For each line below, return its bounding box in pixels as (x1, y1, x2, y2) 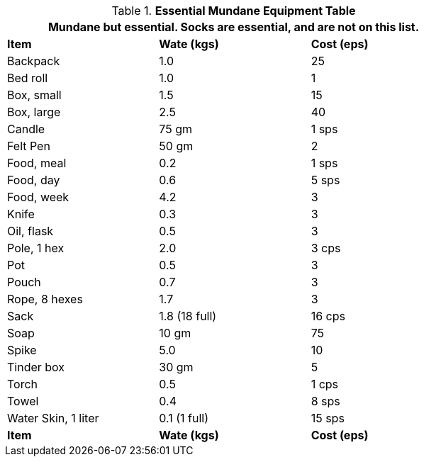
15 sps (311, 411, 345, 425)
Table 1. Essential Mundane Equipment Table (111, 4, 356, 18)
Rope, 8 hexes (7, 292, 83, 306)
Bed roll (7, 71, 48, 85)
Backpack (7, 54, 60, 68)
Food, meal (7, 156, 67, 170)
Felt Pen (7, 139, 50, 153)
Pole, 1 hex (7, 241, 65, 255)
